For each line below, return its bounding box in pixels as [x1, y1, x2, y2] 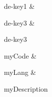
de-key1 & [4, 1, 35, 11]
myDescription [4, 83, 48, 94]
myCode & [4, 50, 37, 61]
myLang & [4, 67, 36, 77]
